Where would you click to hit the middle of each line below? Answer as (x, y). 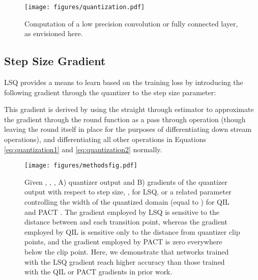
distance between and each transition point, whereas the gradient (126, 222)
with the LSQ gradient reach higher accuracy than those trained (125, 261)
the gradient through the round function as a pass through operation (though (125, 119)
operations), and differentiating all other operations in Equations (105, 139)
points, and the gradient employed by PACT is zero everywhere (123, 242)
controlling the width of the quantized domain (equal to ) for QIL (127, 202)
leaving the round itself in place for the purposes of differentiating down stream (128, 129)
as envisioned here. (54, 33)
